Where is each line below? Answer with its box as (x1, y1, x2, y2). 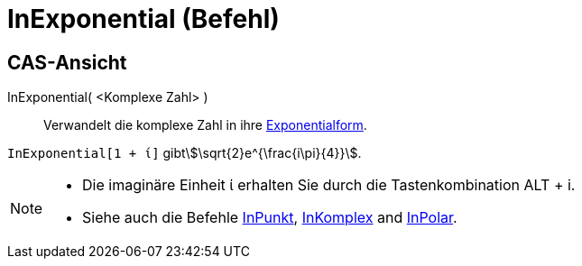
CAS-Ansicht (7, 50, 127, 74)
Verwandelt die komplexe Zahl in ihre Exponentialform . (43, 117, 367, 133)
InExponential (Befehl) (7, 4, 280, 34)
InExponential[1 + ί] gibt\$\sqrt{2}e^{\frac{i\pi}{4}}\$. (7, 145, 362, 161)
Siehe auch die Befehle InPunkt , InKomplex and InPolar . (82, 208, 457, 227)
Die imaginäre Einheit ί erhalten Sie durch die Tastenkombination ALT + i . (82, 176, 576, 195)
